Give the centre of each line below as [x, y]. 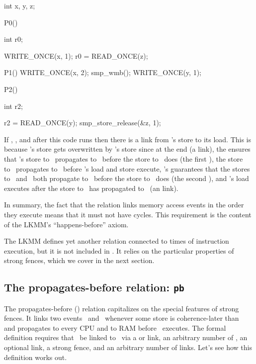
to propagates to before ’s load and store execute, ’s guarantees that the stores [127, 168]
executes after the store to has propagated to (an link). [91, 188]
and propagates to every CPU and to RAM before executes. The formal [115, 327]
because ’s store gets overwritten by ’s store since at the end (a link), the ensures [127, 149]
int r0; [13, 39]
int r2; [13, 106]
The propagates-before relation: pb [94, 287]
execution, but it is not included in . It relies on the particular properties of [119, 250]
